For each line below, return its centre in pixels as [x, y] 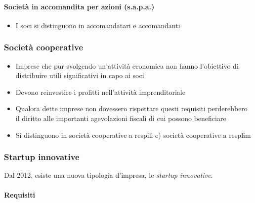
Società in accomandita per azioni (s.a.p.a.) [79, 6]
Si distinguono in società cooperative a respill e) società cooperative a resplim [133, 135]
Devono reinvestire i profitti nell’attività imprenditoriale [100, 92]
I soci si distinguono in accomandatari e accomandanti [98, 25]
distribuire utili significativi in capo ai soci [80, 75]
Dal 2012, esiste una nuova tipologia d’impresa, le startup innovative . [108, 175]
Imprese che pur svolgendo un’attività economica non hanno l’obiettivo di [127, 65]
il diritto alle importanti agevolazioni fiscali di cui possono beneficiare [121, 118]
